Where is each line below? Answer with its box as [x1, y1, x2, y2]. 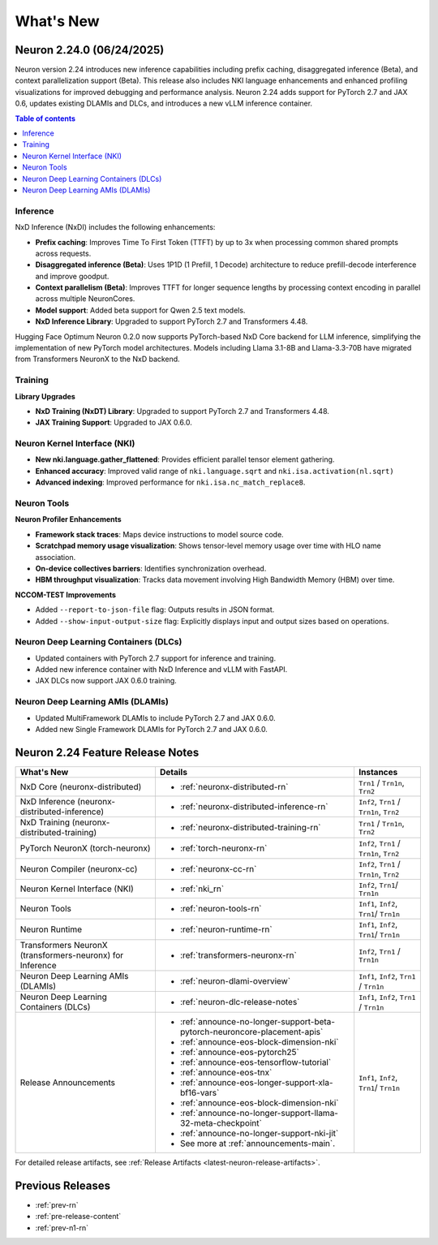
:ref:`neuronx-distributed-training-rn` [179, 821, 321, 833]
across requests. [35, 248, 92, 258]
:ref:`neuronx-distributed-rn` [179, 781, 289, 792]
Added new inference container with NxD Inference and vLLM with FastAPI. [35, 665, 288, 674]
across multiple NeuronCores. [35, 294, 135, 304]
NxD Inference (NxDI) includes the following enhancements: [15, 222, 216, 232]
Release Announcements [19, 1076, 115, 1088]
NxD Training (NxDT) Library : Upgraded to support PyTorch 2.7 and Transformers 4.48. [35, 406, 330, 416]
